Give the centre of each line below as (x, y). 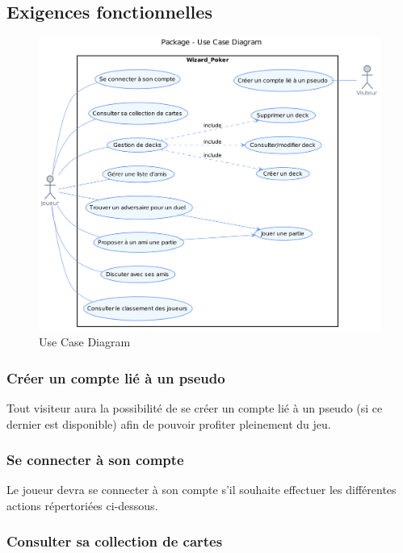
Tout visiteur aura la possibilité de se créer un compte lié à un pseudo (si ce (195, 407)
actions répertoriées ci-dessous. (82, 505)
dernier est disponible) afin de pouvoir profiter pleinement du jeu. (169, 423)
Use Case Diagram (85, 342)
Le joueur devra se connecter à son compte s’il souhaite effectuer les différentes (201, 490)
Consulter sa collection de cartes (115, 541)
